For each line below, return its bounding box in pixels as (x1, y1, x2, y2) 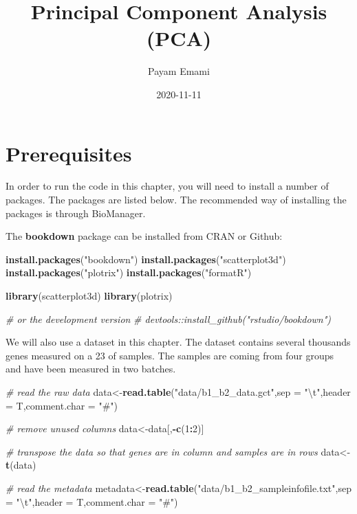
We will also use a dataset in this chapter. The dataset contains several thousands (6, 335, 351, 349)
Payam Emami (148, 64, 210, 78)
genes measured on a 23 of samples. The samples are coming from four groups (6, 348, 334, 362)
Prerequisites (6, 139, 132, 167)
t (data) (6, 458, 36, 472)
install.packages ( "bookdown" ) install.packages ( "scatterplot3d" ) (6, 252, 286, 266)
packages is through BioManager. (6, 205, 146, 220)
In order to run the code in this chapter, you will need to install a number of (6, 179, 329, 193)
